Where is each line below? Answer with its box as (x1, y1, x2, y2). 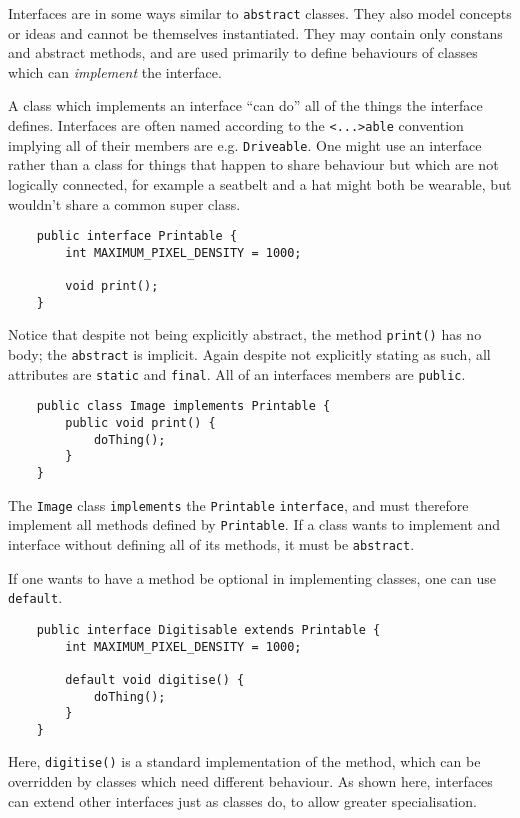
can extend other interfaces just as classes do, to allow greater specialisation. (8, 790, 477, 811)
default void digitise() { (65, 672, 245, 687)
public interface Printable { (36, 229, 238, 244)
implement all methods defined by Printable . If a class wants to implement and (8, 514, 501, 535)
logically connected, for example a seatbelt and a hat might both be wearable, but (8, 173, 512, 194)
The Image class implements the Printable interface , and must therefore (8, 494, 469, 515)
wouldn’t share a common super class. (8, 193, 241, 214)
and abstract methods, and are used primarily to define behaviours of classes (8, 42, 478, 63)
